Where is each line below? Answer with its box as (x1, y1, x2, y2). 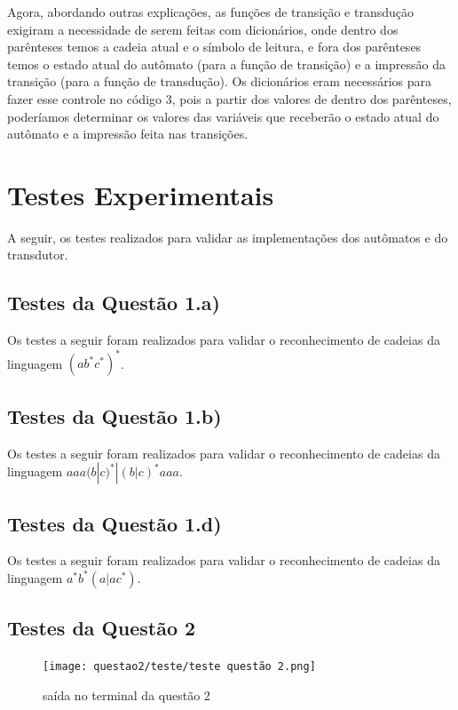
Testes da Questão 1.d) (7, 509, 222, 537)
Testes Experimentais (7, 176, 274, 212)
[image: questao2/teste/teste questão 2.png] (43, 660, 316, 674)
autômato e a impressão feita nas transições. (7, 124, 249, 143)
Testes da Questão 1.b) (7, 402, 222, 429)
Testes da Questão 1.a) (7, 289, 220, 316)
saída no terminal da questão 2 (43, 685, 210, 704)
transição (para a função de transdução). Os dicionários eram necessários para (7, 72, 431, 91)
